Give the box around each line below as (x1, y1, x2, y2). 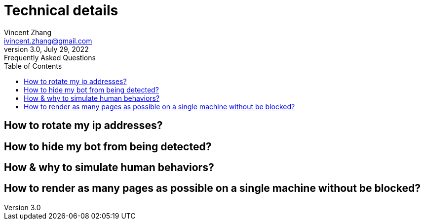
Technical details (4, 2, 118, 19)
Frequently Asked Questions (4, 53, 96, 62)
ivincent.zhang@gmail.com (4, 36, 92, 45)
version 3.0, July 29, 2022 (4, 45, 89, 53)
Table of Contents (4, 61, 62, 70)
